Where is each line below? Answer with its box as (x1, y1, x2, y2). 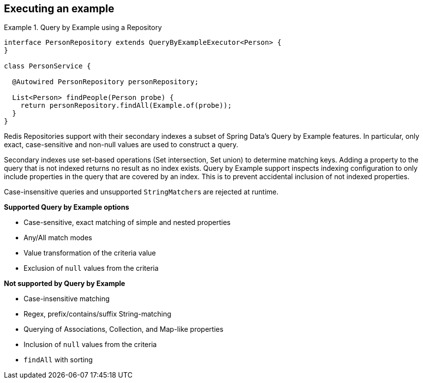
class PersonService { (4, 62, 91, 70)
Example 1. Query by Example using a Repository (4, 23, 162, 32)
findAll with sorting (24, 355, 93, 364)
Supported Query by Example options (4, 203, 129, 212)
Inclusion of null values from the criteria (24, 340, 157, 349)
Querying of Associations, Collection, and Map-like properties (24, 325, 224, 334)
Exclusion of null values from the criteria (24, 264, 159, 273)
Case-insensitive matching (24, 294, 110, 303)
